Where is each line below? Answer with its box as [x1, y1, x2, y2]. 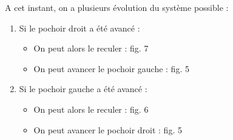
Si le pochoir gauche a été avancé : [19, 82, 147, 95]
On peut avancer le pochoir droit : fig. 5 [33, 123, 182, 136]
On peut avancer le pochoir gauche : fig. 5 [33, 62, 189, 75]
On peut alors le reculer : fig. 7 [33, 42, 149, 55]
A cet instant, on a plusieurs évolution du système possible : [5, 1, 229, 13]
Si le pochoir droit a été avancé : [19, 21, 140, 34]
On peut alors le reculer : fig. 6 [33, 102, 149, 115]
